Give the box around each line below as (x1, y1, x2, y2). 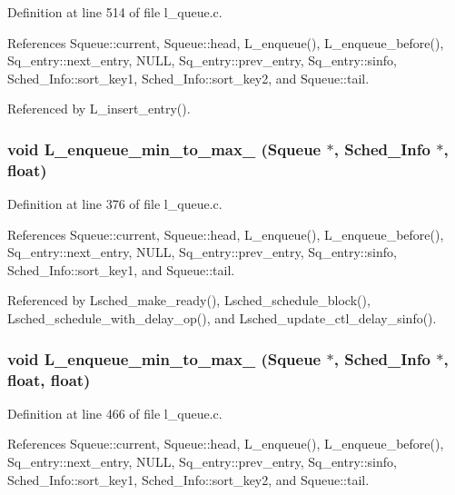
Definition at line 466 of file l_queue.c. (7, 403, 223, 422)
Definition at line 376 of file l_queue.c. (7, 194, 223, 213)
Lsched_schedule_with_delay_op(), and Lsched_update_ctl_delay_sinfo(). (7, 309, 437, 328)
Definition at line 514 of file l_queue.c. (7, 3, 223, 21)
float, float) (7, 368, 91, 391)
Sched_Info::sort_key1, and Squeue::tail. (7, 260, 235, 279)
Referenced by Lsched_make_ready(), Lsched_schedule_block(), (7, 291, 371, 310)
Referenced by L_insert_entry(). (7, 99, 191, 118)
